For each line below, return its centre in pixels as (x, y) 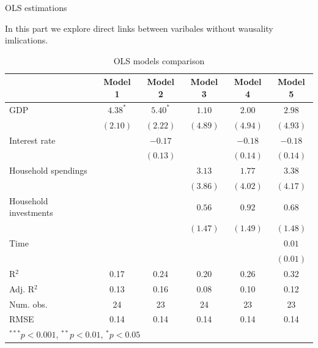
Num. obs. (28, 304)
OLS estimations (36, 7)
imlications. (27, 40)
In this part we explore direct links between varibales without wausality (139, 28)
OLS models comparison (159, 60)
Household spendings (48, 170)
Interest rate (32, 140)
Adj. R (22, 288)
